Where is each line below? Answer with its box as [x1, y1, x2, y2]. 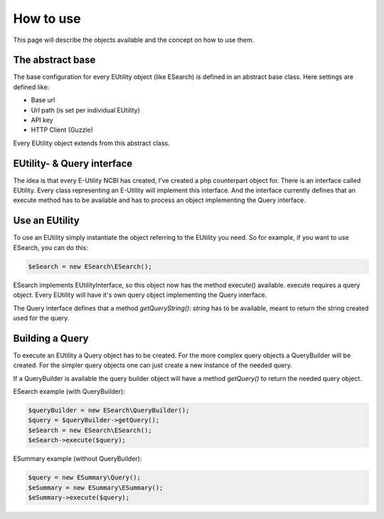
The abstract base [13, 54, 96, 66]
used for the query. [13, 313, 70, 322]
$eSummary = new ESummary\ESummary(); [28, 483, 164, 491]
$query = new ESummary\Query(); [28, 473, 142, 482]
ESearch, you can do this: [13, 243, 88, 252]
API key [31, 116, 53, 125]
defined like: [13, 83, 50, 91]
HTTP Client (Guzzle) [31, 125, 94, 135]
